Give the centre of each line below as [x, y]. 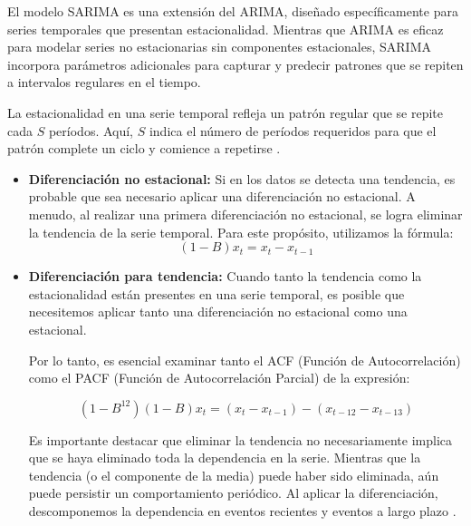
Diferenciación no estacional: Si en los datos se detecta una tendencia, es [242, 178]
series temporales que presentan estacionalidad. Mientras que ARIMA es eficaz [226, 29]
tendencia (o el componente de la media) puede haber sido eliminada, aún [234, 475]
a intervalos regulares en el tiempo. [104, 82]
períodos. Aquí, [91, 130]
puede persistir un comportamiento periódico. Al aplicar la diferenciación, [233, 493]
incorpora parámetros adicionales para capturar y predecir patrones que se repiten [235, 64]
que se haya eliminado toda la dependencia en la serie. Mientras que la [225, 458]
